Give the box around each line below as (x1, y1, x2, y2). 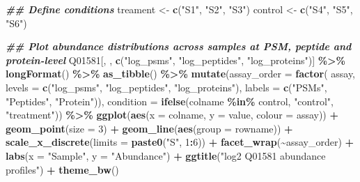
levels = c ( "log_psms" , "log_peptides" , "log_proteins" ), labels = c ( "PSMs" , (6, 79, 327, 94)
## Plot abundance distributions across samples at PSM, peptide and (6, 39, 352, 54)
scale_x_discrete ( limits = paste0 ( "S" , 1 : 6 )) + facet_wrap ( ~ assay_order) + (6, 135, 354, 149)
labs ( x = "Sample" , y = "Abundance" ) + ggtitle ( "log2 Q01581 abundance (6, 148, 326, 162)
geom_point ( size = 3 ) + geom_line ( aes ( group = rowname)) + (6, 121, 293, 135)
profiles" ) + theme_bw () (6, 162, 119, 176)
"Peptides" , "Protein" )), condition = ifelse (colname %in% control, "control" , (6, 93, 334, 108)
